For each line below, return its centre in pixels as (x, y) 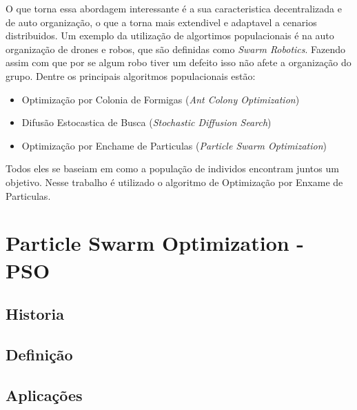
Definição (39, 354)
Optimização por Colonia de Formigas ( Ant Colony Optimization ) (161, 99)
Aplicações (44, 394)
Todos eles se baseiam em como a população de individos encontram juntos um (172, 168)
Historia (35, 314)
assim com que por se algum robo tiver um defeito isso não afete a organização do (178, 62)
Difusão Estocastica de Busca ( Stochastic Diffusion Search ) (146, 122)
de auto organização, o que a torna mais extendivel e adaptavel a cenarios (161, 22)
